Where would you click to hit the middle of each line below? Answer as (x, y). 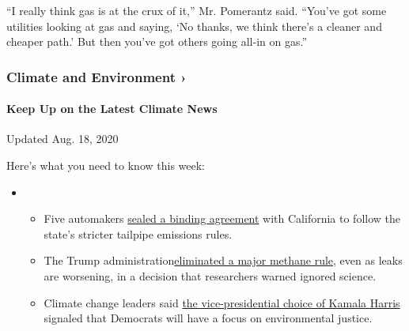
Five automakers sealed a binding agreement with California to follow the (222, 218)
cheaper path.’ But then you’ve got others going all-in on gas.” (157, 41)
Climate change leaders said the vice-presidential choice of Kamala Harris (222, 302)
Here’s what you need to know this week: (106, 165)
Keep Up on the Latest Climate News (112, 109)
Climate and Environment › (97, 76)
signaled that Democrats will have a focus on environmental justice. (208, 318)
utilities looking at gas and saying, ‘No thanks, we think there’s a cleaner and (194, 26)
